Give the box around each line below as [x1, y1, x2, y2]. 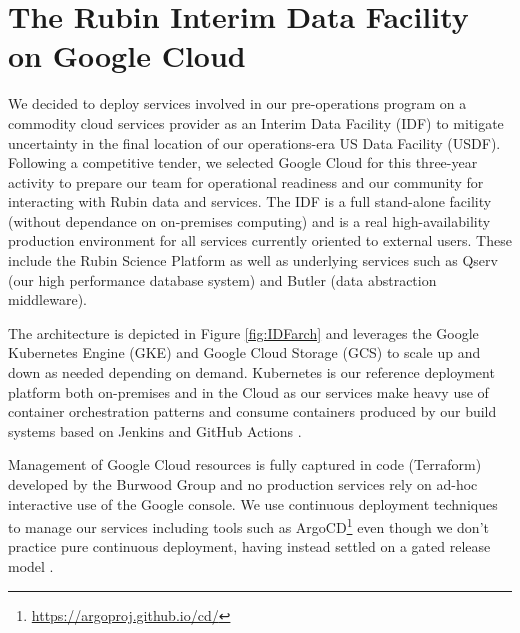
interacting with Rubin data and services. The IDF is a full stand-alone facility [8, 191, 492, 212]
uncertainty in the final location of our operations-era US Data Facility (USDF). [8, 132, 501, 153]
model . [8, 556, 54, 577]
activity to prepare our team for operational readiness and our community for [8, 171, 484, 192]
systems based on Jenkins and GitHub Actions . [8, 420, 302, 441]
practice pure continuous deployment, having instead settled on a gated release [8, 536, 491, 557]
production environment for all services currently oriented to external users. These [8, 230, 512, 251]
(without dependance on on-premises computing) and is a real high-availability [8, 210, 491, 231]
